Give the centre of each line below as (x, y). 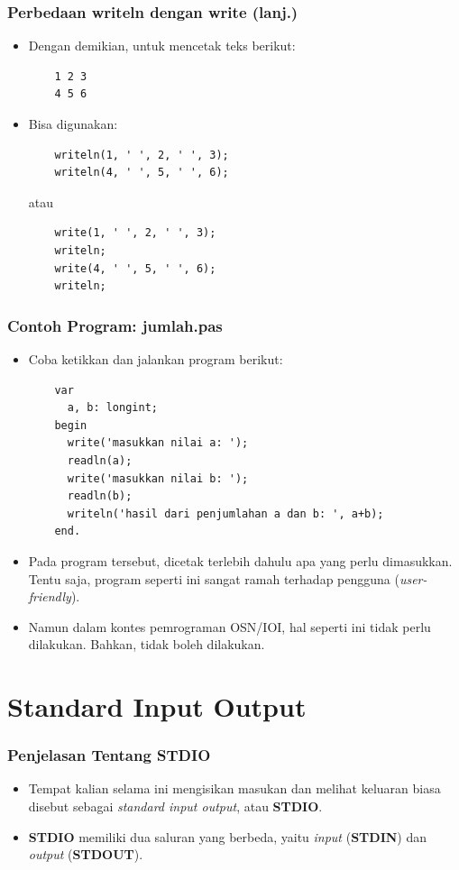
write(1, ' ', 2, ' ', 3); (135, 233)
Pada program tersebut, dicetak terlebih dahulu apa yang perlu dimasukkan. (240, 560)
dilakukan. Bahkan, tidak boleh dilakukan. (147, 644)
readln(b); (100, 496)
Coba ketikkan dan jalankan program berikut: (156, 358)
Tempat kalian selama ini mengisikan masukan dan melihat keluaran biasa (234, 788)
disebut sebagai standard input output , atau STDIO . (175, 806)
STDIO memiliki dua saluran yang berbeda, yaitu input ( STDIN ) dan (228, 836)
